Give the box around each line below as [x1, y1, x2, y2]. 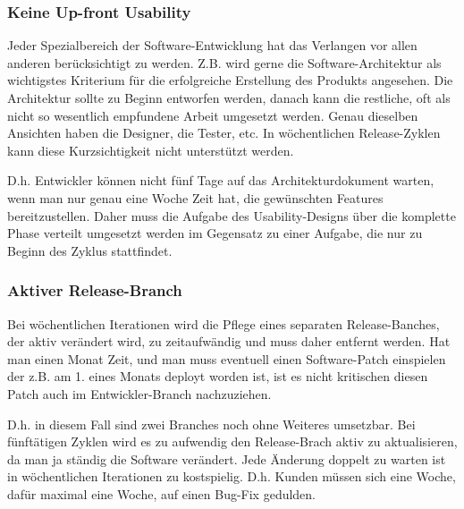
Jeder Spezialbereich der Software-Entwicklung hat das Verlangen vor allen [7, 36, 418, 55]
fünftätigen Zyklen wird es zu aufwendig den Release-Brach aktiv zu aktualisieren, [7, 432, 458, 451]
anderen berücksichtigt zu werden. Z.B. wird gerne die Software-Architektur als [7, 53, 442, 72]
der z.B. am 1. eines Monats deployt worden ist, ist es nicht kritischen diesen [7, 367, 428, 386]
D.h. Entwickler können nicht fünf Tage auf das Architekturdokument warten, [7, 171, 434, 190]
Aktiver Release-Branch [7, 279, 182, 301]
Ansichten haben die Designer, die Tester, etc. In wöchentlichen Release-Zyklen [7, 123, 441, 142]
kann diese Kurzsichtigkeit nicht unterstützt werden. [7, 140, 294, 159]
